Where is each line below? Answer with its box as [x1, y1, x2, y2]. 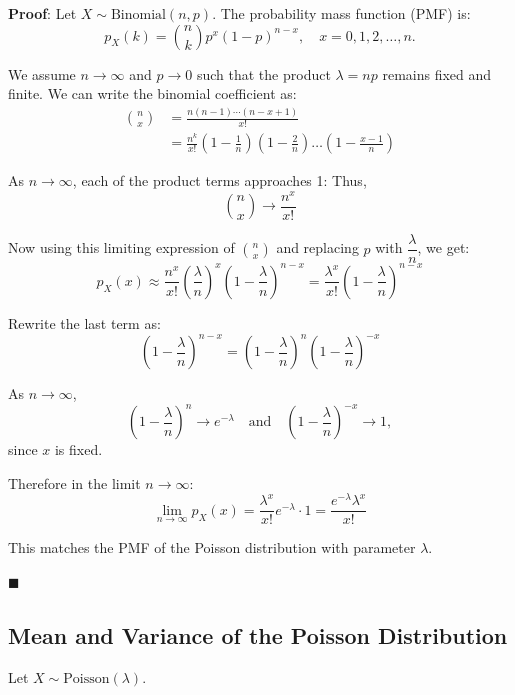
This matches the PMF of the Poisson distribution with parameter [8, 537, 416, 558]
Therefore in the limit [8, 472, 141, 493]
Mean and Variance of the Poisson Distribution [8, 620, 508, 651]
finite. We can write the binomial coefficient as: [8, 83, 297, 104]
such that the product [196, 63, 331, 84]
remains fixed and [382, 63, 492, 84]
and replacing [276, 237, 359, 258]
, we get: [417, 237, 470, 258]
